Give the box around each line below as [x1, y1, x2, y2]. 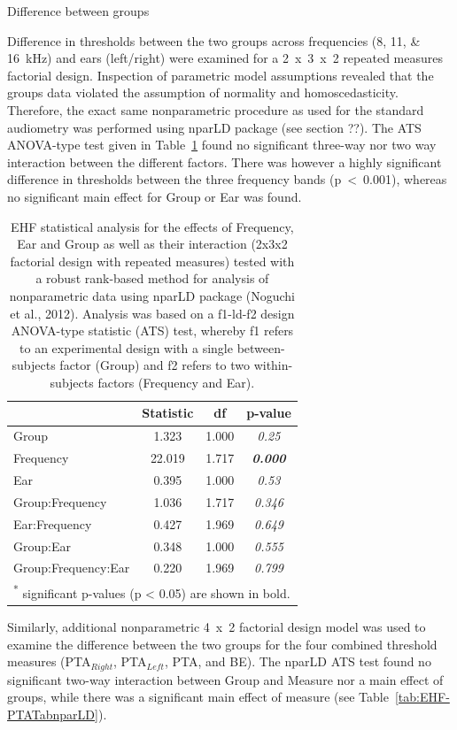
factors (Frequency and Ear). [97, 373, 255, 391]
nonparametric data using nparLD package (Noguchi [9, 286, 295, 304]
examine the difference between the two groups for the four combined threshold [7, 634, 438, 653]
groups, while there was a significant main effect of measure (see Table [7, 688, 389, 706]
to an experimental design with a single [19, 338, 233, 357]
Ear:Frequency [13, 514, 92, 533]
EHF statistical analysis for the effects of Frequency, [11, 217, 294, 235]
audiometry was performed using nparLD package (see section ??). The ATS [7, 118, 422, 136]
